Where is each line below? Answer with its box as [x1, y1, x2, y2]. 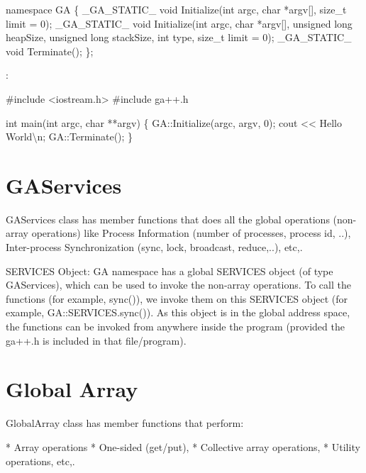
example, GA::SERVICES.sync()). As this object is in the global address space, [6, 305, 350, 320]
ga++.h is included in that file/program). [6, 333, 187, 347]
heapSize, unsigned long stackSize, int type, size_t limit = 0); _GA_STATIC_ [6, 30, 352, 45]
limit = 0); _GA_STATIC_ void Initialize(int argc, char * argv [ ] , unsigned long [6, 16, 353, 30]
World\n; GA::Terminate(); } [6, 129, 133, 144]
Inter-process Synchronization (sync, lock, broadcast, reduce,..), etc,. [6, 240, 303, 255]
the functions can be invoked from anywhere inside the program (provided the [6, 319, 345, 334]
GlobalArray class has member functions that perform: [6, 416, 244, 430]
